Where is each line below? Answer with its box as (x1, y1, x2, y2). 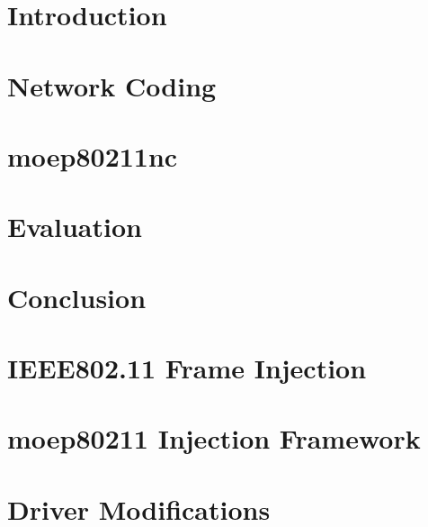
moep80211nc (7, 137, 178, 174)
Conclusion (7, 278, 147, 315)
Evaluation (7, 208, 142, 245)
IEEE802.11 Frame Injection (7, 350, 367, 386)
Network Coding (7, 67, 217, 104)
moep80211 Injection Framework (7, 420, 421, 457)
